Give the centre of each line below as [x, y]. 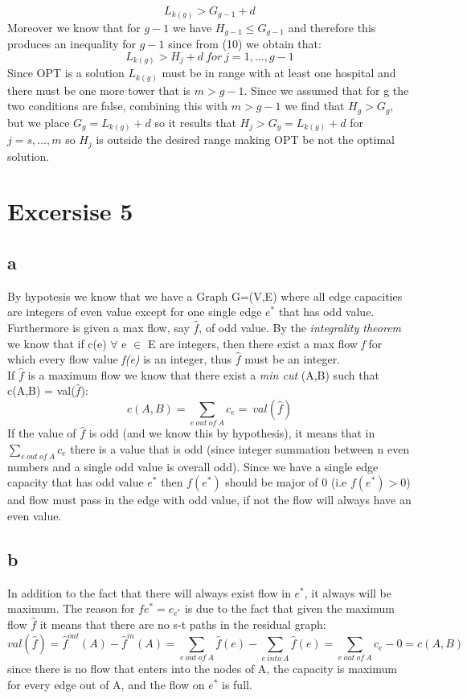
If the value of [42, 433]
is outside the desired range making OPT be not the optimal [245, 140]
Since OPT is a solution [66, 73]
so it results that [195, 122]
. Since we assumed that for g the [326, 90]
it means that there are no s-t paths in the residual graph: [183, 624]
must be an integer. [293, 359]
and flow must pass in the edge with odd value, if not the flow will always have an [209, 500]
